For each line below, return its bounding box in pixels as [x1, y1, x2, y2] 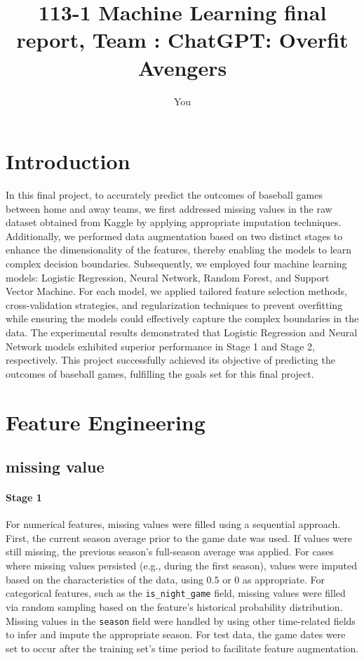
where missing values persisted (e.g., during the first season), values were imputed [6, 558, 357, 573]
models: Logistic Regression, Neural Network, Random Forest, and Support [6, 270, 330, 284]
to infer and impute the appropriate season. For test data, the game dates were [6, 627, 346, 642]
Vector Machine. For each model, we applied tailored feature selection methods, [6, 284, 347, 298]
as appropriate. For [242, 572, 325, 586]
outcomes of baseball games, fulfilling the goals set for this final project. [6, 366, 314, 381]
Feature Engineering [6, 407, 205, 436]
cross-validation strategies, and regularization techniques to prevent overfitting [6, 297, 343, 312]
